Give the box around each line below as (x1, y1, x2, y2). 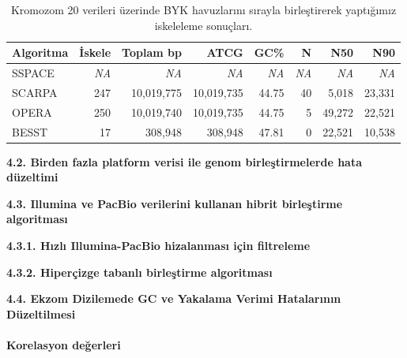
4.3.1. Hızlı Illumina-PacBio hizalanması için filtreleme (6, 237, 311, 254)
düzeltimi (6, 169, 58, 185)
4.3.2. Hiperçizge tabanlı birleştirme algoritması (6, 263, 273, 280)
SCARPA (12, 84, 58, 100)
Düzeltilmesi (6, 305, 76, 322)
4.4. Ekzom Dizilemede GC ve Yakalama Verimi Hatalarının (6, 290, 341, 307)
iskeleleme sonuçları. (154, 17, 253, 33)
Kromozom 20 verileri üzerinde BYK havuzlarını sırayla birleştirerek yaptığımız (10, 2, 397, 17)
